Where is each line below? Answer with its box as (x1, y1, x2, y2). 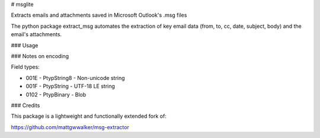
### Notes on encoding (11, 52, 69, 59)
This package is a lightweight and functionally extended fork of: (11, 113, 167, 120)
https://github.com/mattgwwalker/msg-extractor (11, 123, 130, 130)
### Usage (11, 41, 39, 49)
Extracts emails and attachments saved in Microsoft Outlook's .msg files (11, 12, 187, 19)
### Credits (11, 101, 40, 109)
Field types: (11, 63, 40, 70)
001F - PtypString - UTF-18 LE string (25, 83, 116, 90)
